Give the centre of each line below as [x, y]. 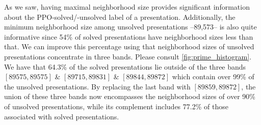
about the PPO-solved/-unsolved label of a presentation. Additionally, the [120, 17]
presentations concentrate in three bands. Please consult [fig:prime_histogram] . [128, 56]
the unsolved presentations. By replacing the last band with [97, 86]
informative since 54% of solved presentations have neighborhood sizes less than [129, 36]
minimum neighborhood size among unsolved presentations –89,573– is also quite [130, 27]
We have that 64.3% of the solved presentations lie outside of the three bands [125, 66]
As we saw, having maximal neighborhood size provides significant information [127, 7]
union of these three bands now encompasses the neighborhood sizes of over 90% [130, 96]
